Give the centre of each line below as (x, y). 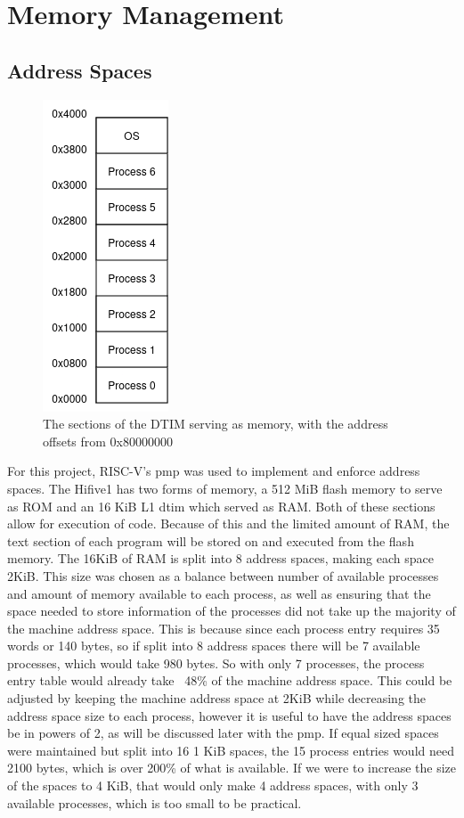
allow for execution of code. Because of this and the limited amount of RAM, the (228, 524)
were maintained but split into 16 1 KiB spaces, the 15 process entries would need (231, 750)
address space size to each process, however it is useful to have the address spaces (229, 715)
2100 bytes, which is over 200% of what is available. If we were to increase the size (232, 768)
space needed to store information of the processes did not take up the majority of (232, 611)
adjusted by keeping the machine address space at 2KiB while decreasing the (217, 698)
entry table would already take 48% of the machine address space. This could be (230, 680)
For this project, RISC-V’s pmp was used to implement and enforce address (214, 471)
